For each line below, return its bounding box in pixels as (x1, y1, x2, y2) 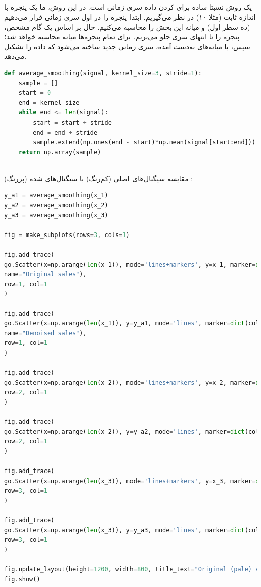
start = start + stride (33, 119, 112, 126)
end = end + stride (33, 129, 98, 136)
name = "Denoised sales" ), (4, 329, 87, 337)
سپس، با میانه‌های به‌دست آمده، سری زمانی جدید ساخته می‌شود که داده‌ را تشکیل (4, 41, 250, 51)
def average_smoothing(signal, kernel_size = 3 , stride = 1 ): (4, 69, 202, 77)
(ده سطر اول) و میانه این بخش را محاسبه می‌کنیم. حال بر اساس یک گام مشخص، (4, 21, 250, 32)
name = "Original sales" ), (4, 271, 87, 278)
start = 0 (18, 89, 51, 97)
